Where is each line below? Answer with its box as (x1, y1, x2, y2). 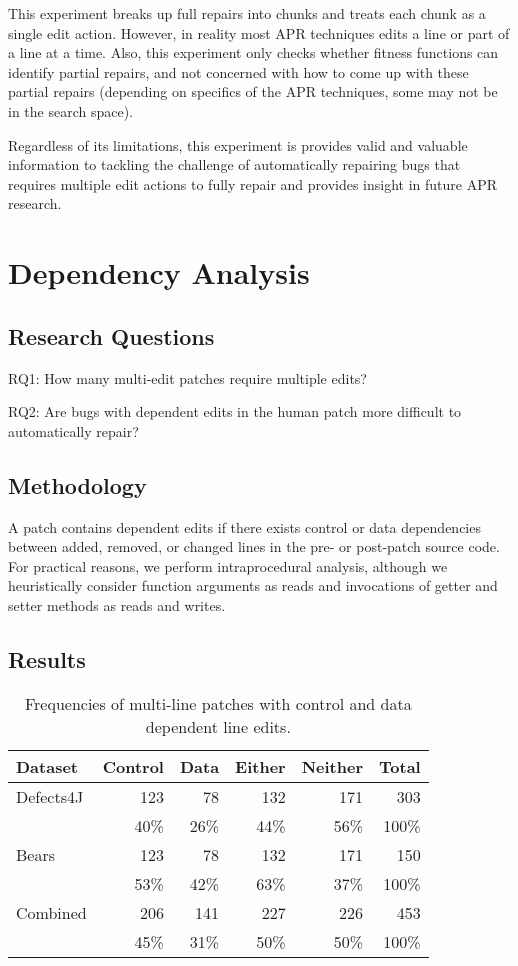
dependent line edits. (145, 714, 291, 738)
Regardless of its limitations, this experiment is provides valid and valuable (8, 134, 468, 155)
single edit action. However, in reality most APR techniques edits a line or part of (8, 22, 510, 43)
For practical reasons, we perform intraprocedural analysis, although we (8, 555, 448, 576)
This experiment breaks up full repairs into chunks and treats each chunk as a (8, 3, 486, 23)
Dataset (16, 754, 79, 778)
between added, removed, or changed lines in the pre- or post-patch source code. (8, 536, 500, 557)
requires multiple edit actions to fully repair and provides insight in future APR (8, 173, 498, 194)
